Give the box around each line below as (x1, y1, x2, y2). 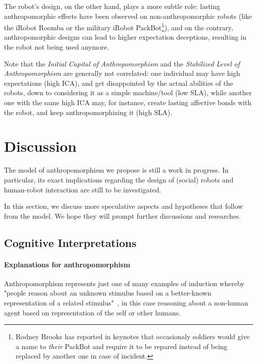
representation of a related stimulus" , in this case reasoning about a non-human (4, 298, 248, 308)
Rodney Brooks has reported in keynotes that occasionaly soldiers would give (15, 331, 250, 342)
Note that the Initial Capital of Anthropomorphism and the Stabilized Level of (4, 58, 240, 68)
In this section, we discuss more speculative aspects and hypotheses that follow (4, 201, 243, 211)
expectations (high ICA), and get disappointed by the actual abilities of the (4, 77, 233, 88)
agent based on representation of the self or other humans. (4, 307, 181, 317)
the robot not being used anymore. (4, 42, 109, 52)
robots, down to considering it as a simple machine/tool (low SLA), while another (4, 87, 252, 98)
